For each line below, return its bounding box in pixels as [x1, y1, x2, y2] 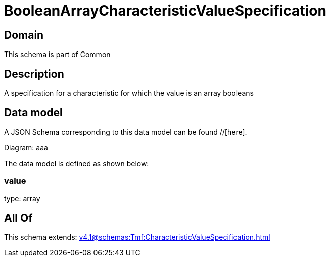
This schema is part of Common [4, 50, 111, 59]
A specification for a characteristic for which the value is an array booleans [4, 89, 254, 98]
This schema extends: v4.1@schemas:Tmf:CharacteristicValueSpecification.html [4, 233, 270, 242]
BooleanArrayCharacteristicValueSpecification [4, 2, 326, 19]
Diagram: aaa [4, 143, 48, 152]
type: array [4, 194, 40, 203]
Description [4, 67, 64, 80]
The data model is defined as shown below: [4, 159, 149, 168]
